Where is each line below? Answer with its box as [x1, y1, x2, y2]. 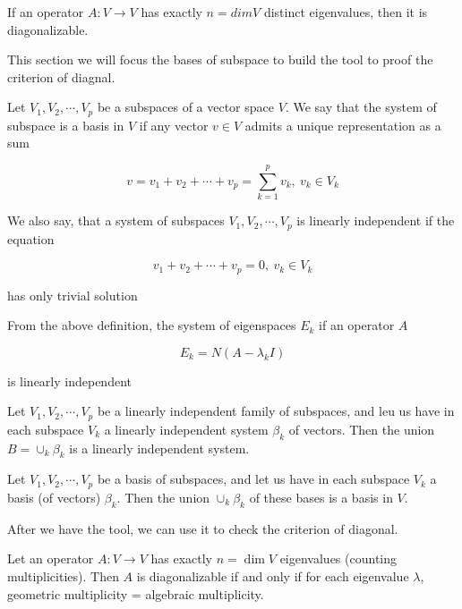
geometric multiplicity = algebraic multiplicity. [7, 584, 264, 603]
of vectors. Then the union [288, 419, 435, 438]
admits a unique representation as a [244, 115, 441, 134]
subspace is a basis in [7, 115, 124, 134]
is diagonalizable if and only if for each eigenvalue [136, 566, 409, 585]
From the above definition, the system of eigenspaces [7, 316, 296, 334]
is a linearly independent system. [69, 438, 250, 457]
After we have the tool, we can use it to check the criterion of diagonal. [7, 519, 398, 537]
